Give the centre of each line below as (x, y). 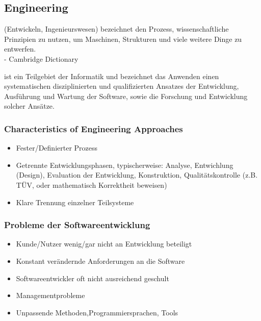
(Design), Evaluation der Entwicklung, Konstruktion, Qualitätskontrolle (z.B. (137, 175)
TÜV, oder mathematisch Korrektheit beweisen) (92, 184)
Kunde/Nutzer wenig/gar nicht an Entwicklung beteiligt (104, 244)
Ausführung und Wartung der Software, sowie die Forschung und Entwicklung (126, 96)
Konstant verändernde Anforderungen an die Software (100, 261)
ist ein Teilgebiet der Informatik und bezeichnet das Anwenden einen (112, 76)
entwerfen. (20, 49)
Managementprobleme (50, 295)
